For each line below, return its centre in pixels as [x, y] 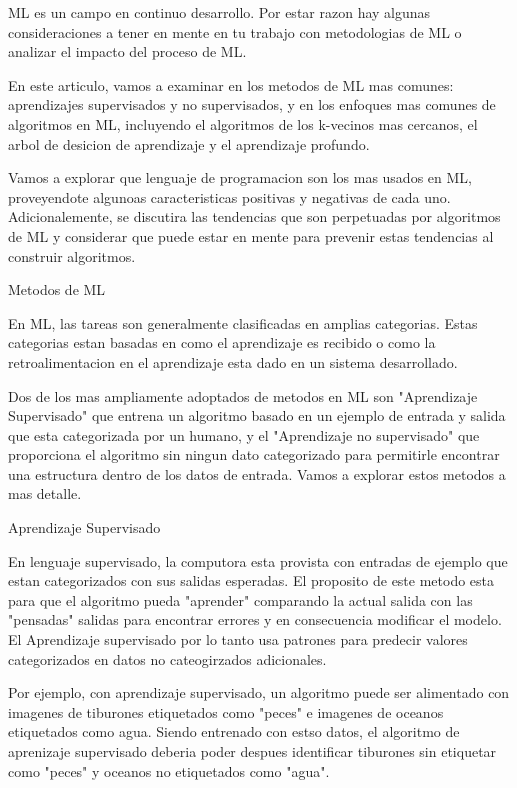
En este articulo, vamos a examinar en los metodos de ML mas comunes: [231, 84]
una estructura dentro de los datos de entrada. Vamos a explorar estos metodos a [257, 473]
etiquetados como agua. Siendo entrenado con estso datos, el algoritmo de [234, 731]
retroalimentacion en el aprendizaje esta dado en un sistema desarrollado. [233, 361]
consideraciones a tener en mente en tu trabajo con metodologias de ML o [235, 31]
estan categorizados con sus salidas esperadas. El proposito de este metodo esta [251, 580]
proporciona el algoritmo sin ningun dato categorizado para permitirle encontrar [254, 454]
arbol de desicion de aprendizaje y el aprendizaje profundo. [189, 143]
